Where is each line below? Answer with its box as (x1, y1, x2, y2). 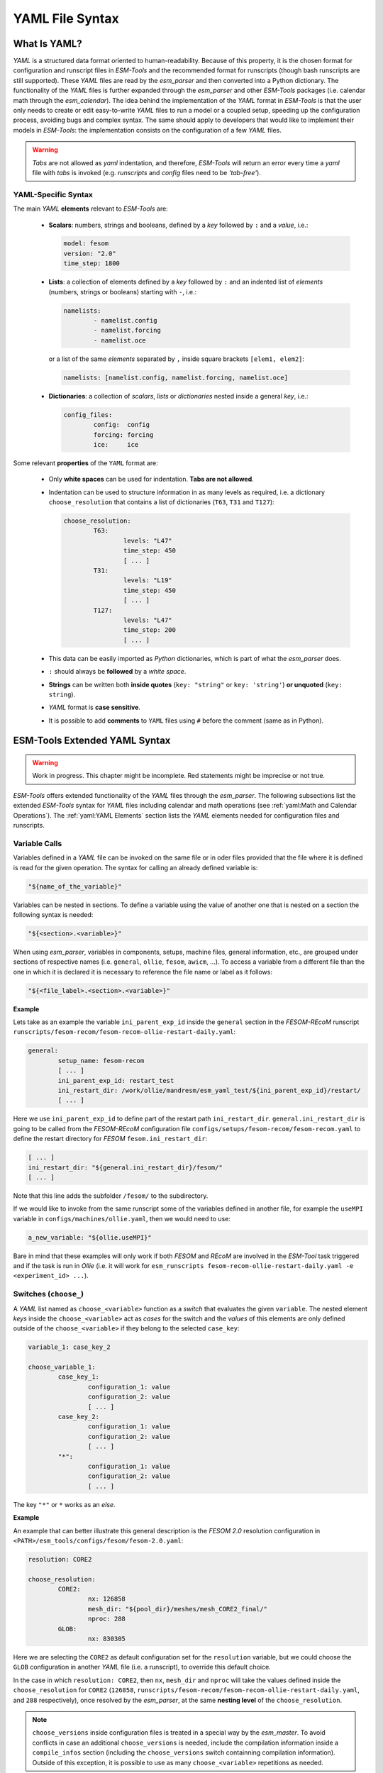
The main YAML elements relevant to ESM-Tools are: (13, 204, 168, 213)
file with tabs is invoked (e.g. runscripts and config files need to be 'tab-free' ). (32, 168, 262, 177)
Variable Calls (13, 838, 62, 848)
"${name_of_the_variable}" (28, 882, 122, 890)
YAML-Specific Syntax (13, 189, 94, 199)
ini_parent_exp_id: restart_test (57, 1077, 174, 1084)
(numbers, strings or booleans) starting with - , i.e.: (48, 287, 197, 296)
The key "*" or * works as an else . (13, 1500, 116, 1508)
